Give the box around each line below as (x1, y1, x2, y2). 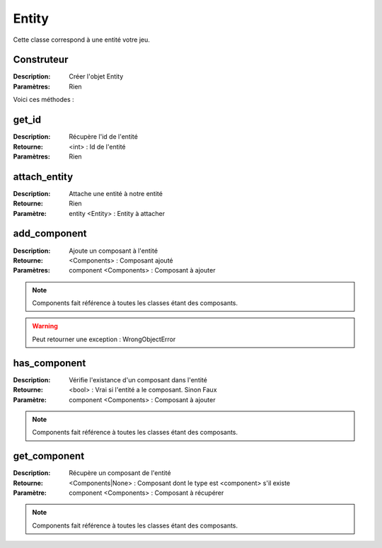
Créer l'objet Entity (69, 72, 124, 81)
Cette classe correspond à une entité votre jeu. (13, 35, 150, 44)
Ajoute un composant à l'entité (69, 246, 158, 255)
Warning (32, 322, 58, 331)
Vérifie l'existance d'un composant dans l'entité (69, 375, 208, 384)
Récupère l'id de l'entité (69, 132, 138, 141)
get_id (13, 114, 42, 126)
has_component (13, 357, 86, 369)
